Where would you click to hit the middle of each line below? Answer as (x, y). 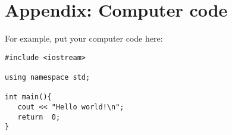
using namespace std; (48, 78)
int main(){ (28, 97)
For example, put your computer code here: (84, 38)
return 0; (39, 117)
